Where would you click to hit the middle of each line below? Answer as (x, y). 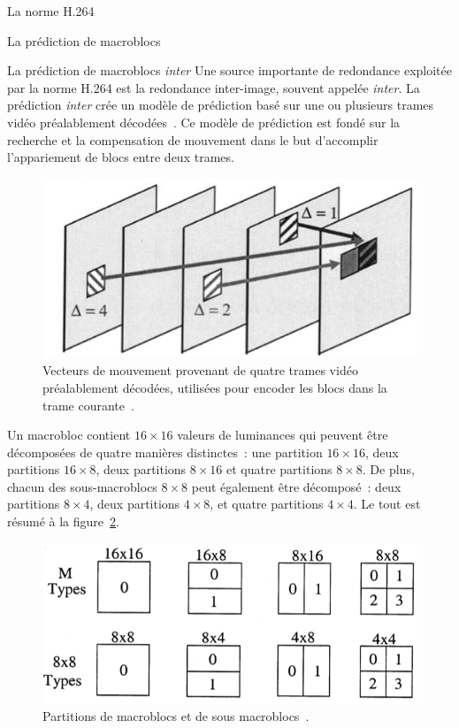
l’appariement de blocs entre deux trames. (121, 157)
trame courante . (88, 405)
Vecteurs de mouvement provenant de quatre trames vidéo (200, 370)
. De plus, (388, 469)
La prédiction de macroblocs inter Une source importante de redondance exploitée (229, 70)
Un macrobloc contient (69, 435)
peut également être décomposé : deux (296, 486)
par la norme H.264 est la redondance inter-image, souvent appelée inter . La (214, 87)
